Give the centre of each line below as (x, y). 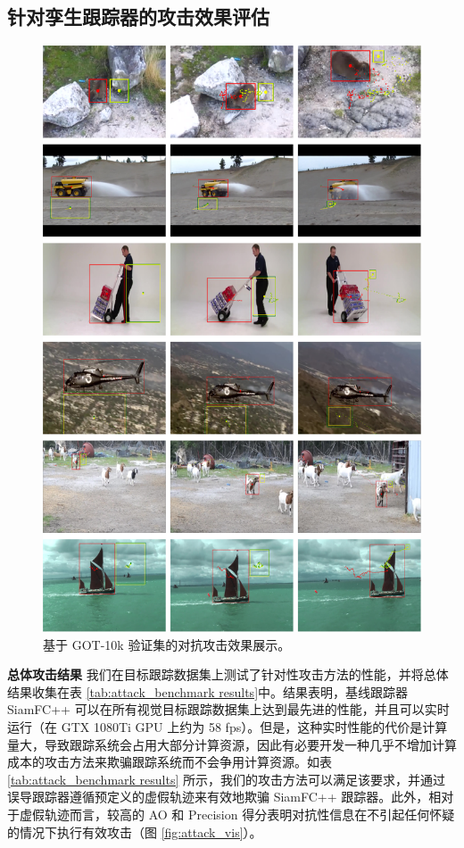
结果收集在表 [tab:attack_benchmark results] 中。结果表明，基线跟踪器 (208, 691)
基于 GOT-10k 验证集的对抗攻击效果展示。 (167, 644)
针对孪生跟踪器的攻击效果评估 (138, 17)
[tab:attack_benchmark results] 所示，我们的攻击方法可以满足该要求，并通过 (227, 779)
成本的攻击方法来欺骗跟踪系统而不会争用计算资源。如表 (170, 762)
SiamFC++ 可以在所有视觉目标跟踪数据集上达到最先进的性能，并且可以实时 (228, 709)
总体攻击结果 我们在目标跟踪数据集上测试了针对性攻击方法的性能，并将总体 (228, 674)
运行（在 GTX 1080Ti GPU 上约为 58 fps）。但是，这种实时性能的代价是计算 (228, 727)
